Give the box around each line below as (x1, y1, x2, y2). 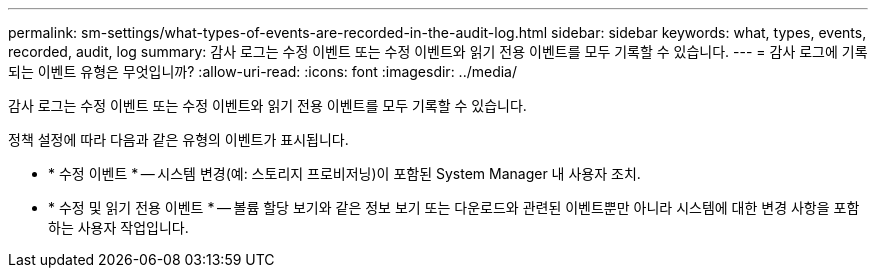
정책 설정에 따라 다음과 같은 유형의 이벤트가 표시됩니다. (8, 131, 349, 148)
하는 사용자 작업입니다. (48, 219, 189, 236)
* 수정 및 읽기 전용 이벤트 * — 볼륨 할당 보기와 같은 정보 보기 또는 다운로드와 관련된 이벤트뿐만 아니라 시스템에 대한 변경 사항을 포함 (48, 199, 860, 216)
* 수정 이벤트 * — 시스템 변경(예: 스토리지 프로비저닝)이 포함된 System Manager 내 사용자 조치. (48, 165, 641, 182)
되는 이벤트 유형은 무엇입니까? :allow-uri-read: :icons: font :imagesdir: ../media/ (8, 63, 518, 80)
